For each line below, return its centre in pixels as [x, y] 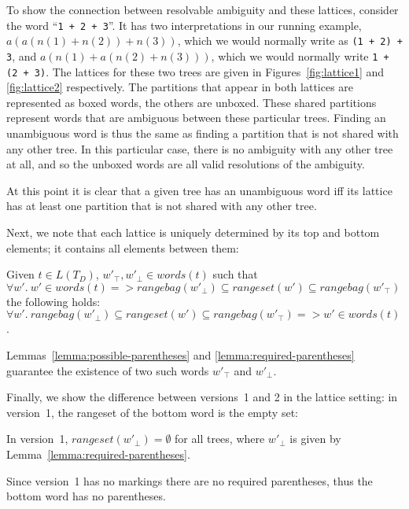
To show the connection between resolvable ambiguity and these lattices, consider [203, 9]
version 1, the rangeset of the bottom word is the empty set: [152, 412]
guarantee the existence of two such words [108, 370]
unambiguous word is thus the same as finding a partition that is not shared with [203, 133]
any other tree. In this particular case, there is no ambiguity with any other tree [200, 148]
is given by [315, 439]
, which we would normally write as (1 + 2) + [290, 41]
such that [235, 274]
